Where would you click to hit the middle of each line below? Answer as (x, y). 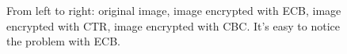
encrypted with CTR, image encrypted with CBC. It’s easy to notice (173, 25)
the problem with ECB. (63, 41)
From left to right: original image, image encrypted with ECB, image (174, 10)
